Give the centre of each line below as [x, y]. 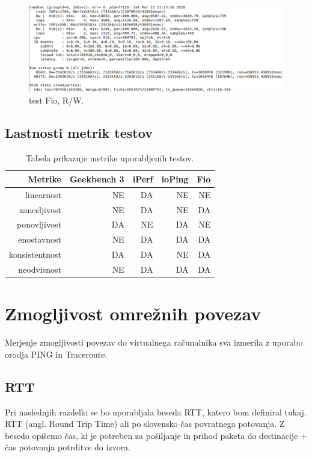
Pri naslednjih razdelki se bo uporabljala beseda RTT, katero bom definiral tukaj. [156, 412]
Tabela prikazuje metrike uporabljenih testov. [110, 158]
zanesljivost [40, 209]
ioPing [175, 179]
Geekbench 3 [97, 179]
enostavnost [40, 239]
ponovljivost [39, 224]
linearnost [43, 194]
